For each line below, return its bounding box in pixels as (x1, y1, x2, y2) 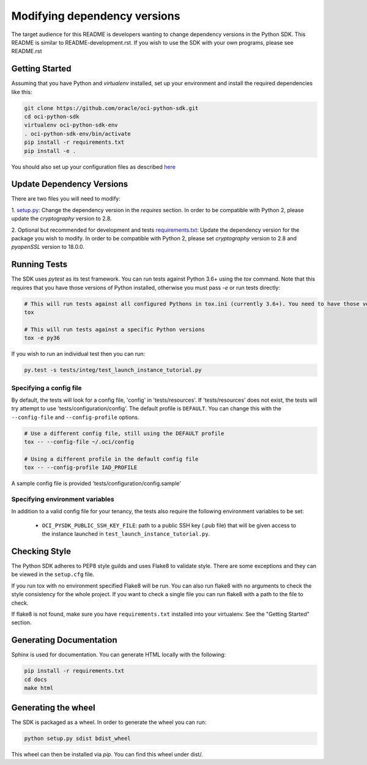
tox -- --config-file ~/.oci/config (24, 438, 135, 446)
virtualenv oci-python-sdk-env (24, 122, 119, 128)
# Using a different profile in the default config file (24, 456, 199, 462)
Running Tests (11, 259, 67, 270)
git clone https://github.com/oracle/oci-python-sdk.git (24, 105, 199, 111)
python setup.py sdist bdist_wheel (24, 734, 131, 742)
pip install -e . (24, 147, 76, 154)
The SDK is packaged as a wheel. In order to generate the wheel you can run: (11, 719, 207, 726)
